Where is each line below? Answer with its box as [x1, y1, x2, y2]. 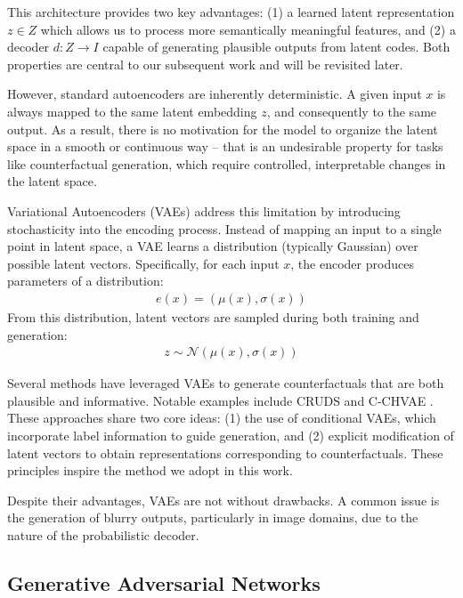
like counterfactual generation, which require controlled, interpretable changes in [7, 154, 446, 173]
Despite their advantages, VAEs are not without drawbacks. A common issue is [7, 490, 440, 509]
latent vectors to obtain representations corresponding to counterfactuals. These [7, 443, 443, 462]
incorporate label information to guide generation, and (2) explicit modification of [7, 425, 454, 444]
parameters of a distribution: [7, 271, 164, 290]
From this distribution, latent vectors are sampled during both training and [7, 307, 419, 326]
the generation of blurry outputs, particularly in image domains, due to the [7, 508, 418, 527]
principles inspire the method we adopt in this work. [7, 461, 293, 480]
